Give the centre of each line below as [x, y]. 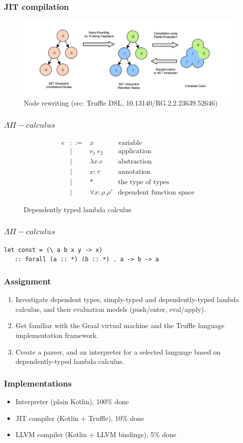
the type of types [143, 182]
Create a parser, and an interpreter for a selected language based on [118, 351]
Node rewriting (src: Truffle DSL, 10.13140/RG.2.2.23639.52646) [121, 102]
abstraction [135, 161]
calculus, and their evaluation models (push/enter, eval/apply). [111, 309]
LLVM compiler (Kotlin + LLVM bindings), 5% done [96, 434]
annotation [134, 172]
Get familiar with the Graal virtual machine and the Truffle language [120, 325]
